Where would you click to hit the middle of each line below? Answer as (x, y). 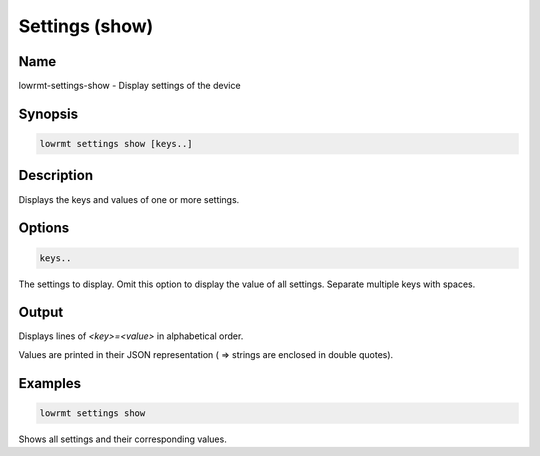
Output (41, 312)
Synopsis (48, 113)
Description (56, 175)
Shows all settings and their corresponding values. (122, 439)
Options (44, 228)
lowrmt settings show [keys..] (116, 144)
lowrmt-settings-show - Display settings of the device (129, 86)
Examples (50, 383)
